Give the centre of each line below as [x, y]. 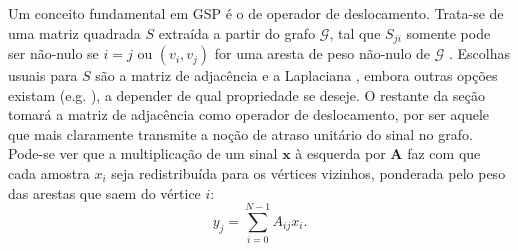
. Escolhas [480, 53]
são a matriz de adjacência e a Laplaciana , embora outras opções [296, 75]
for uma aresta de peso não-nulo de [322, 53]
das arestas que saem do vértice [104, 192]
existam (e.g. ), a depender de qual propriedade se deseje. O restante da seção [246, 94]
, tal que [355, 32]
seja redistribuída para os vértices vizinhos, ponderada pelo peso [308, 173]
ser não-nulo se [53, 53]
